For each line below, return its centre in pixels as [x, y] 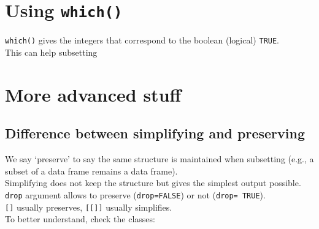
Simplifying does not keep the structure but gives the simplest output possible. [153, 183]
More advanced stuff [93, 94]
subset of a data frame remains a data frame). [91, 171]
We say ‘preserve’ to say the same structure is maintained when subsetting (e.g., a [159, 159]
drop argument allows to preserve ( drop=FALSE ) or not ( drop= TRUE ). [135, 194]
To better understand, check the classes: [80, 219]
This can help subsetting [51, 52]
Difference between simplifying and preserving [155, 133]
